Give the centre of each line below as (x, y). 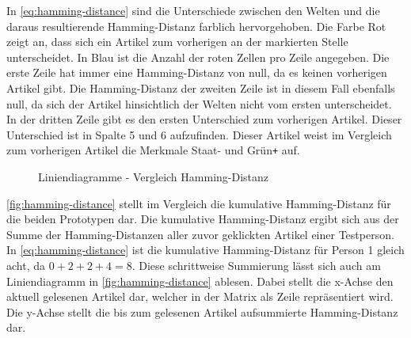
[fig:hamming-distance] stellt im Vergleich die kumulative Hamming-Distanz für (199, 203)
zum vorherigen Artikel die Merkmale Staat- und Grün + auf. (153, 150)
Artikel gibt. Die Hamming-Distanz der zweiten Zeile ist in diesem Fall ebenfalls (201, 87)
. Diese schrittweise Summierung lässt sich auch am (256, 265)
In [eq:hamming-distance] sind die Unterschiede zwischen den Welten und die (193, 10)
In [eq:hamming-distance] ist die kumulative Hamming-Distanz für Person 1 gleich (205, 250)
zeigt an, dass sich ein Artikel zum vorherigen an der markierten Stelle (177, 42)
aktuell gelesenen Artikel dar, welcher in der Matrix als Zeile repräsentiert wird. (200, 296)
